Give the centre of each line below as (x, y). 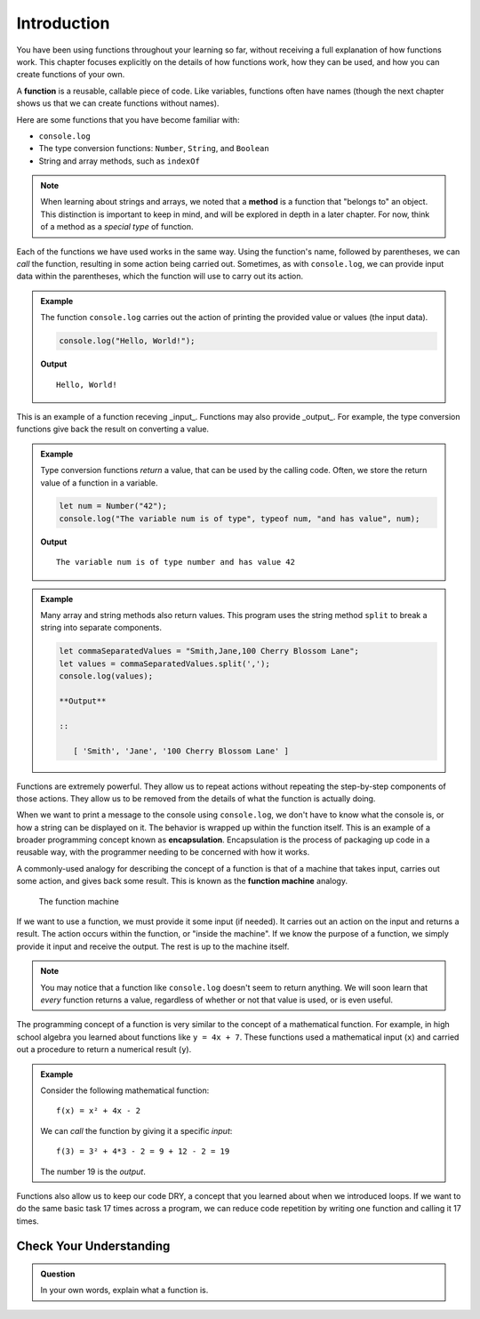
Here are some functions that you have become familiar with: (128, 119)
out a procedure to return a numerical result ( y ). (104, 1050)
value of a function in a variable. (99, 483)
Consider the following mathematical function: (125, 1090)
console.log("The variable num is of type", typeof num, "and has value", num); (240, 519)
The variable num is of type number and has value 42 (176, 562)
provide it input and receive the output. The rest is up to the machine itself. (153, 946)
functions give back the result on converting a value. (112, 429)
